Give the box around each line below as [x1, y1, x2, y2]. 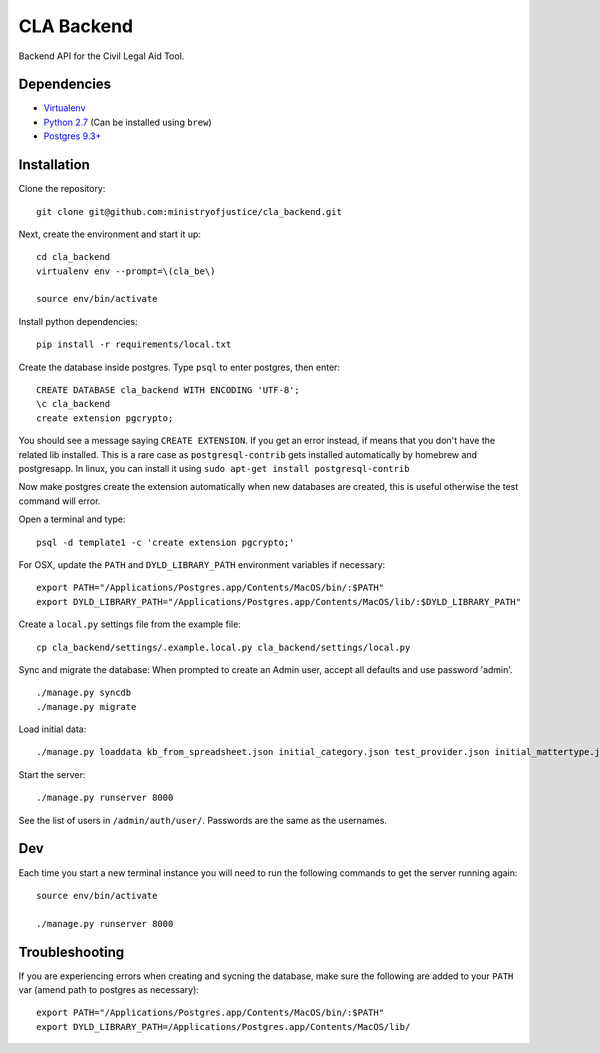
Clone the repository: [18, 183, 106, 195]
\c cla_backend [36, 398, 111, 410]
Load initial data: [18, 723, 87, 735]
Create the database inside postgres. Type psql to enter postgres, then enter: [18, 361, 340, 373]
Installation [18, 156, 90, 174]
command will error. [18, 495, 101, 507]
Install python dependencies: [18, 315, 139, 327]
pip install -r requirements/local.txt [36, 339, 232, 350]
